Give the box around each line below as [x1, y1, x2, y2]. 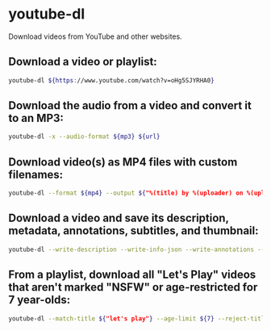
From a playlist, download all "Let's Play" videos [8, 268, 256, 282]
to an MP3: [8, 111, 65, 125]
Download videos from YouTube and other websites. [8, 31, 183, 41]
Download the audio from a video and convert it [8, 98, 252, 113]
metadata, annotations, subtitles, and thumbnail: [8, 224, 259, 238]
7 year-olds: [8, 293, 71, 307]
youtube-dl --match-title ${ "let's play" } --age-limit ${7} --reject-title [8, 314, 269, 323]
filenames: [8, 167, 64, 182]
